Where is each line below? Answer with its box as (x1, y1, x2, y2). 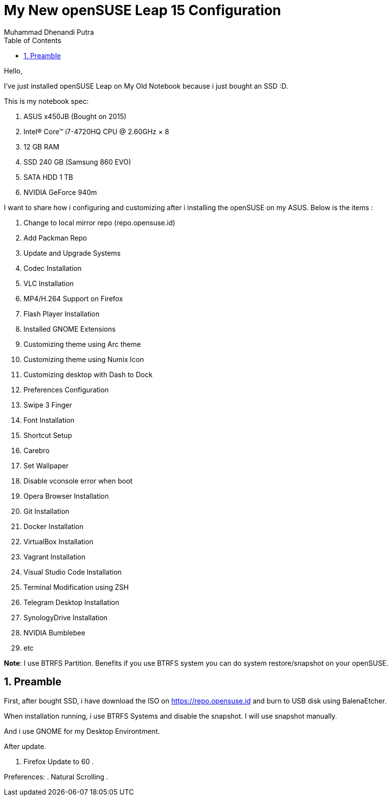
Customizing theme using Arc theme (23, 339, 141, 348)
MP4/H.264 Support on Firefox (23, 294, 123, 303)
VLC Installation (23, 279, 74, 288)
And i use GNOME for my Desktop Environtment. (4, 727, 160, 735)
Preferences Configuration (23, 385, 109, 394)
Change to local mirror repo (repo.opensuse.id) (23, 218, 176, 227)
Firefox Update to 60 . (23, 757, 94, 766)
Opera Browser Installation (23, 491, 109, 500)
